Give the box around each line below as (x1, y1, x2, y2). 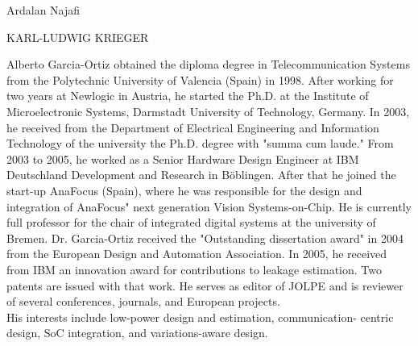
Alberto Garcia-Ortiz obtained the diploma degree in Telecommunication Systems (6, 56, 410, 73)
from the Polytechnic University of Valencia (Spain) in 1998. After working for (6, 71, 394, 88)
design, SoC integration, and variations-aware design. (6, 324, 268, 341)
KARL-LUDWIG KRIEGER (6, 28, 149, 45)
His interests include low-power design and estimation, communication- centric (6, 308, 394, 325)
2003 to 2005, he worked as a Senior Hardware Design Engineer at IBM (6, 150, 359, 167)
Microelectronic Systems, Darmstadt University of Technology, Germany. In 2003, (6, 102, 410, 119)
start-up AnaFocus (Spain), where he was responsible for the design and (6, 181, 362, 198)
